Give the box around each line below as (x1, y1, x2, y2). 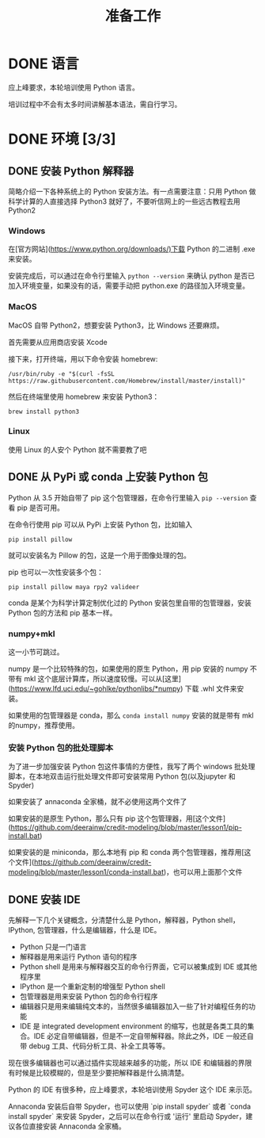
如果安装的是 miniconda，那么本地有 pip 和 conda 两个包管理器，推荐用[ (8, 848, 244, 857)
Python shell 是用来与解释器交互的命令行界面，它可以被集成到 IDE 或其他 (19, 962, 257, 971)
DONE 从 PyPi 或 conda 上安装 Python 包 (8, 470, 208, 484)
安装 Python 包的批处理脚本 (8, 742, 114, 753)
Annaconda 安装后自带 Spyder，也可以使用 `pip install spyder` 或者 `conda (8, 1102, 252, 1111)
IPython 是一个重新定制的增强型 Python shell (19, 982, 166, 991)
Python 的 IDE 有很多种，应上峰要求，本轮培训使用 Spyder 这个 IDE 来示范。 (8, 1085, 257, 1094)
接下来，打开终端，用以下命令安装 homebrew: (8, 354, 158, 363)
